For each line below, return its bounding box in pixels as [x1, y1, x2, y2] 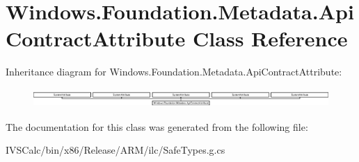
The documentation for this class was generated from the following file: [6, 119, 308, 134]
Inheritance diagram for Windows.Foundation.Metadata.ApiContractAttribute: [6, 64, 342, 79]
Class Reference [193, 24, 348, 53]
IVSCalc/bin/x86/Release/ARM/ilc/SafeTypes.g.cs [6, 143, 225, 157]
